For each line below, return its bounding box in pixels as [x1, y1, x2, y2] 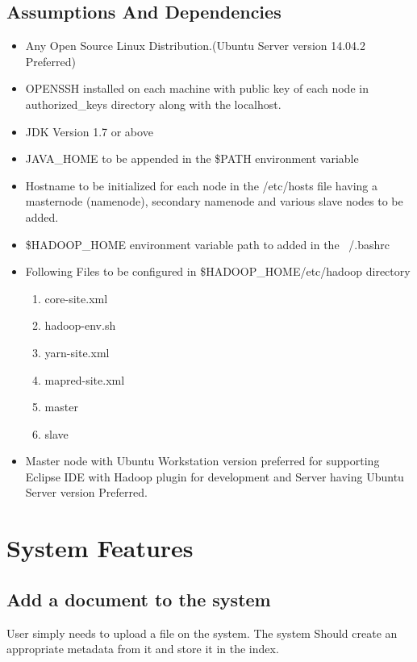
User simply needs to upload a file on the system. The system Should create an [6, 624, 398, 641]
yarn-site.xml [44, 343, 110, 360]
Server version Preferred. [25, 484, 148, 501]
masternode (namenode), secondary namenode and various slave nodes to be [25, 193, 403, 210]
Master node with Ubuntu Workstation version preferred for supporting [25, 452, 380, 469]
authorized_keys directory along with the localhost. [25, 95, 281, 112]
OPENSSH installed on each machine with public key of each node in [25, 80, 369, 97]
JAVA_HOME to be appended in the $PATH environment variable [25, 150, 359, 167]
